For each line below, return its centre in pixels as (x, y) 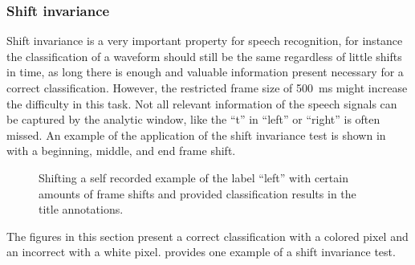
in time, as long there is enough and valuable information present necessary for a (205, 72)
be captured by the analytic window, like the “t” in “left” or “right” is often (193, 119)
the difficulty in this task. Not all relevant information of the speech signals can (202, 103)
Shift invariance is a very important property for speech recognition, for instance (205, 41)
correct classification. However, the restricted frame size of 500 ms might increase (207, 88)
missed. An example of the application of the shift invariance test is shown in (196, 135)
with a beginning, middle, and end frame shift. (121, 151)
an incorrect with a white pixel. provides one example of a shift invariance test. (201, 252)
